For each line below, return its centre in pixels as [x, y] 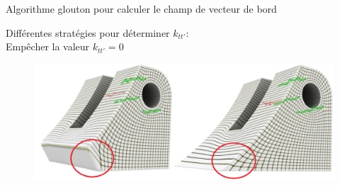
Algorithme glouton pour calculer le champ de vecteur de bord [141, 9]
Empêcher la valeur [48, 46]
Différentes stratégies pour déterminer [88, 32]
